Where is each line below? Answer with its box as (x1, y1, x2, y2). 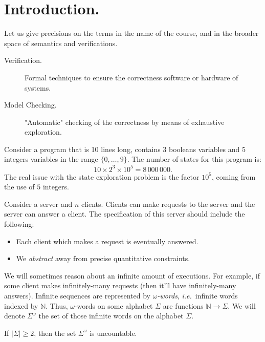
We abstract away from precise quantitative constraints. (16, 253, 190, 264)
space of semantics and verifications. (4, 37, 118, 48)
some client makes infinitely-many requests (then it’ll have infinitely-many (4, 280, 236, 291)
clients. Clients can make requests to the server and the (81, 198, 255, 209)
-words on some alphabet (74, 300, 153, 311)
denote (4, 310, 25, 321)
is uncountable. (90, 327, 137, 338)
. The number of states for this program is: (127, 154, 261, 164)
